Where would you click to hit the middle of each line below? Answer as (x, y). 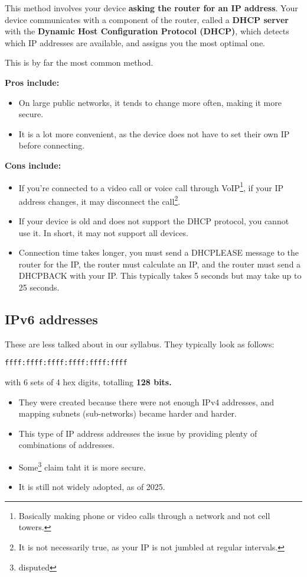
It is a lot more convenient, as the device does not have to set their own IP (154, 133)
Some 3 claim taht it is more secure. (82, 466)
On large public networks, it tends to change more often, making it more (150, 102)
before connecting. (52, 145)
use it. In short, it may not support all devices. (103, 232)
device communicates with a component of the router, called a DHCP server (147, 19)
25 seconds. (39, 287)
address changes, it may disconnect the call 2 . (99, 200)
